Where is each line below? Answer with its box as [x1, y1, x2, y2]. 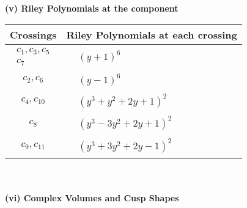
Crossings [10, 27, 57, 42]
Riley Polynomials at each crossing [66, 27, 237, 42]
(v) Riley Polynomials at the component [5, 2, 179, 14]
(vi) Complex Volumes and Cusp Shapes [5, 191, 179, 204]
